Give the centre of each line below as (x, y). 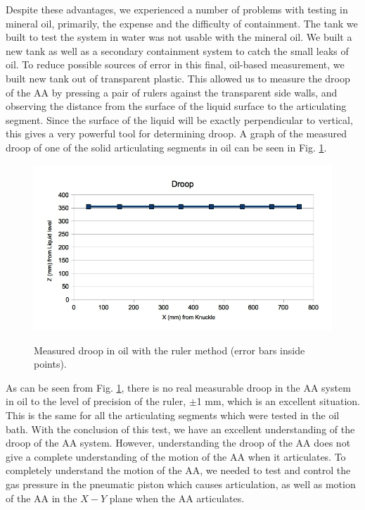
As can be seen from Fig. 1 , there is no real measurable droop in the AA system (178, 387)
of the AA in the (41, 498)
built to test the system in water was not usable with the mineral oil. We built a (179, 37)
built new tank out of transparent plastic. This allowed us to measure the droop (178, 78)
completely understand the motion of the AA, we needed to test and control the (178, 470)
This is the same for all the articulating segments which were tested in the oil (173, 415)
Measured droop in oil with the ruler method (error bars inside (169, 350)
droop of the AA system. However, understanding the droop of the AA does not (178, 443)
